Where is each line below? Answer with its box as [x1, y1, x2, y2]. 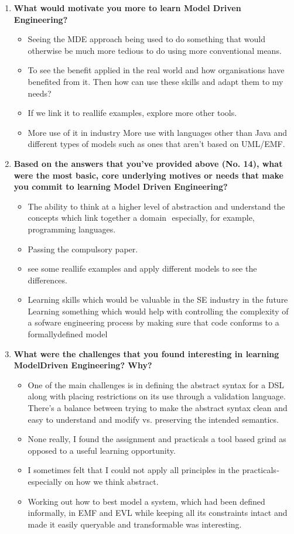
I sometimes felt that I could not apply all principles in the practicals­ [28, 464, 279, 476]
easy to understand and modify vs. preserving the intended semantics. [28, 413, 279, 425]
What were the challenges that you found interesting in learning [13, 347, 279, 360]
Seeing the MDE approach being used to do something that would [28, 33, 266, 45]
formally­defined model [28, 328, 108, 340]
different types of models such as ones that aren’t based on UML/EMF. [28, 138, 285, 150]
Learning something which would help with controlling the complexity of [28, 304, 289, 317]
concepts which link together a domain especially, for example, [28, 211, 255, 224]
